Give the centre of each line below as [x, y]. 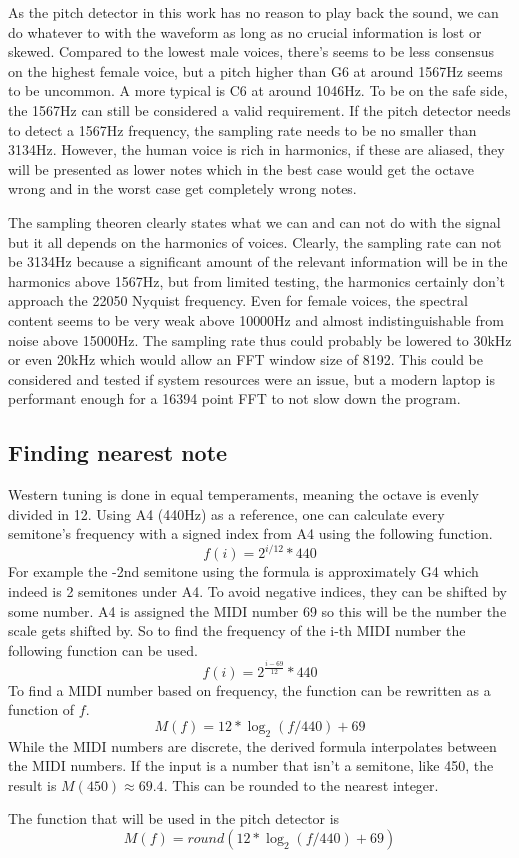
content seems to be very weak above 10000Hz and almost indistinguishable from [256, 319]
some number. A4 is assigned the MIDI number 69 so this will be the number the [257, 610]
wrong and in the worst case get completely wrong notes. [182, 188]
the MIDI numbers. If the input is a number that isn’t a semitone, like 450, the [251, 765]
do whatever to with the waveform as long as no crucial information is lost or [245, 31]
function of [41, 709]
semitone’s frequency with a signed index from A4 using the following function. [250, 533]
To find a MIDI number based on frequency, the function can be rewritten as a [249, 689]
